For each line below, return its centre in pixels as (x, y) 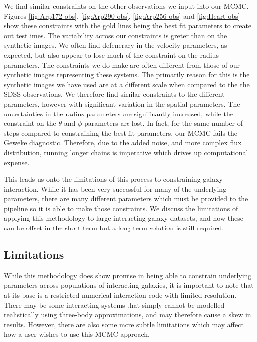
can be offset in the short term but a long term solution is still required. (114, 228)
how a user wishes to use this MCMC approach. (77, 334)
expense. (17, 162)
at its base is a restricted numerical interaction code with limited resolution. (120, 295)
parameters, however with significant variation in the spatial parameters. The (122, 103)
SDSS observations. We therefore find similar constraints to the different (114, 94)
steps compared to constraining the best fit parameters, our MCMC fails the (121, 133)
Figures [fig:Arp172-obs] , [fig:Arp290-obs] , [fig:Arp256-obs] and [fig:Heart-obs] (122, 16)
